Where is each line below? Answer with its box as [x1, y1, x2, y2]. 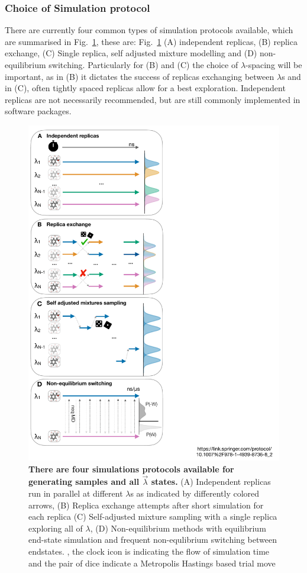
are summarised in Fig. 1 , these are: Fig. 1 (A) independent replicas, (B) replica [5, 35, 298, 47]
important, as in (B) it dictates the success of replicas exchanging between [5, 70, 274, 82]
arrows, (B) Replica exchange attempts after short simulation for [28, 498, 264, 511]
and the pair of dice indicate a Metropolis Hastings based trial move [28, 556, 276, 569]
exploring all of [28, 522, 83, 534]
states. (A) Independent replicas [151, 475, 271, 488]
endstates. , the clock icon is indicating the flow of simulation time [28, 545, 270, 557]
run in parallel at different [28, 487, 123, 500]
